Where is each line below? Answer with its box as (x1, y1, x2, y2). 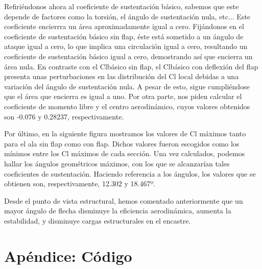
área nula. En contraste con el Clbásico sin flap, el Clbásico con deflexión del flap (4, 61, 258, 71)
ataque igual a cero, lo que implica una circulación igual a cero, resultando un (4, 41, 248, 52)
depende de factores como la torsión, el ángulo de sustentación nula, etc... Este (4, 11, 251, 21)
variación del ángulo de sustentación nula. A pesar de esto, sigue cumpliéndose (4, 81, 250, 91)
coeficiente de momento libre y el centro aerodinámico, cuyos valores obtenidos (4, 101, 250, 111)
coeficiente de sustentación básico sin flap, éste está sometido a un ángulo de (4, 31, 244, 41)
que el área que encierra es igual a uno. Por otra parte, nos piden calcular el (4, 91, 242, 102)
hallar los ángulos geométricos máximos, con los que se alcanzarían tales (4, 158, 230, 168)
